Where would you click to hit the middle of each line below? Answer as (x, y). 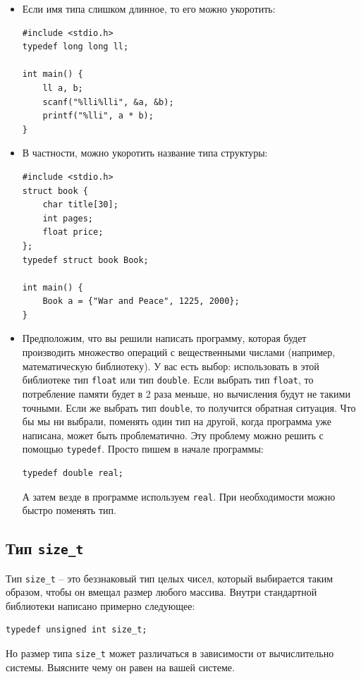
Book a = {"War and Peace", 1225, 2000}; (141, 301)
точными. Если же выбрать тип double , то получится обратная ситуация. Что (189, 407)
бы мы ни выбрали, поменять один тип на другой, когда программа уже (177, 421)
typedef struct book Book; (85, 260)
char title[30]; (80, 205)
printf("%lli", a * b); (98, 116)
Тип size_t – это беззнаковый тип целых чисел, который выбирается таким (170, 578)
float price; (73, 232)
